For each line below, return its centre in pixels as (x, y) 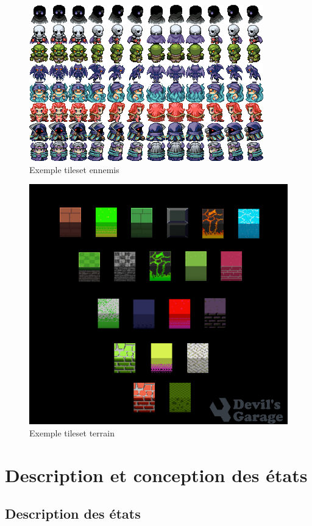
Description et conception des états (156, 474)
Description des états (73, 514)
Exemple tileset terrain (72, 433)
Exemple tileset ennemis (74, 169)
